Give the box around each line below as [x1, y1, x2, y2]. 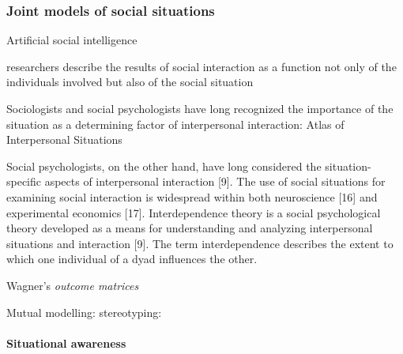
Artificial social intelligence [6, 32, 137, 48]
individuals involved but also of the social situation [6, 73, 254, 90]
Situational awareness [6, 334, 126, 351]
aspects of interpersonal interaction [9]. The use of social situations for [44, 173, 386, 190]
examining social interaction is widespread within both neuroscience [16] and [6, 188, 378, 205]
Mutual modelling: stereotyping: [6, 303, 162, 320]
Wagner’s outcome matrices [6, 277, 139, 293]
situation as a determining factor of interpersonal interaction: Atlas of [6, 115, 345, 132]
